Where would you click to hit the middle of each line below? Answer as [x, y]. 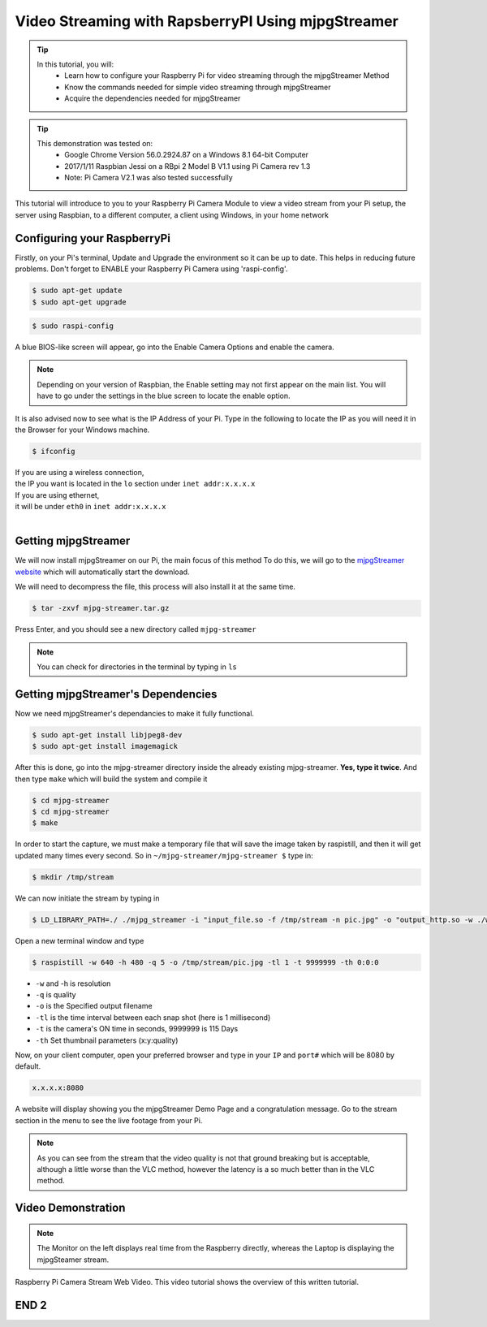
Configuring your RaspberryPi [93, 238]
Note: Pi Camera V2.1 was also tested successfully [149, 178]
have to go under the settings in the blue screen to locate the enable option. [164, 396]
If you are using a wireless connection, [80, 472]
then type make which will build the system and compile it [111, 779]
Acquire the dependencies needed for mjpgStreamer [153, 98]
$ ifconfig [54, 452]
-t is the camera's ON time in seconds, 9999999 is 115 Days [137, 1029]
